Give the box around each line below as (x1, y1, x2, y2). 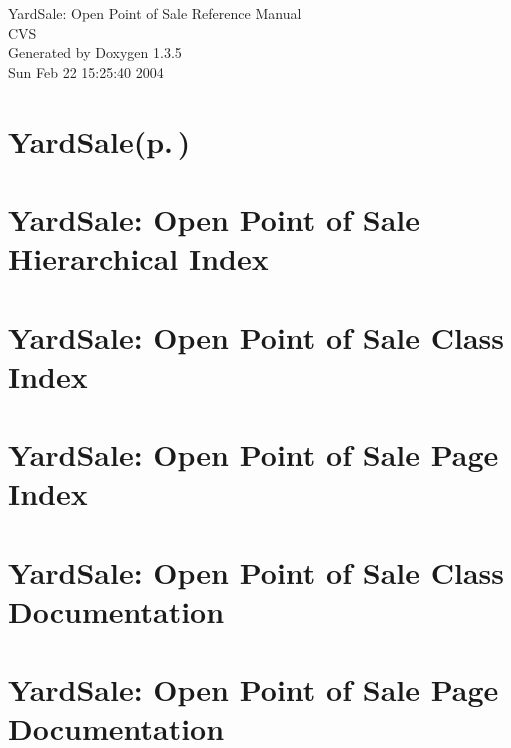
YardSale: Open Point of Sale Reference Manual (8, 3, 302, 23)
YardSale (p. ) (8, 120, 191, 161)
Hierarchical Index (8, 238, 269, 279)
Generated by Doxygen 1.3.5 (8, 42, 182, 63)
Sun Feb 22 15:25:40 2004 (8, 61, 164, 82)
